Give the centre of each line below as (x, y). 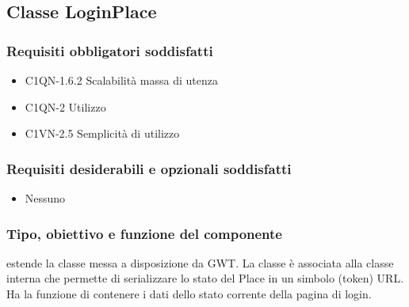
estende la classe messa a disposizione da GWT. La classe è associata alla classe (200, 262)
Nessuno (45, 198)
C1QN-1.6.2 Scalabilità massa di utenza (122, 80)
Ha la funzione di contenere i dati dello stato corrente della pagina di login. (189, 294)
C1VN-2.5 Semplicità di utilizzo (102, 133)
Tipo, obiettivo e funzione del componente (144, 233)
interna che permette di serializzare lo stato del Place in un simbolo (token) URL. (205, 278)
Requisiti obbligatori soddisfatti (110, 50)
